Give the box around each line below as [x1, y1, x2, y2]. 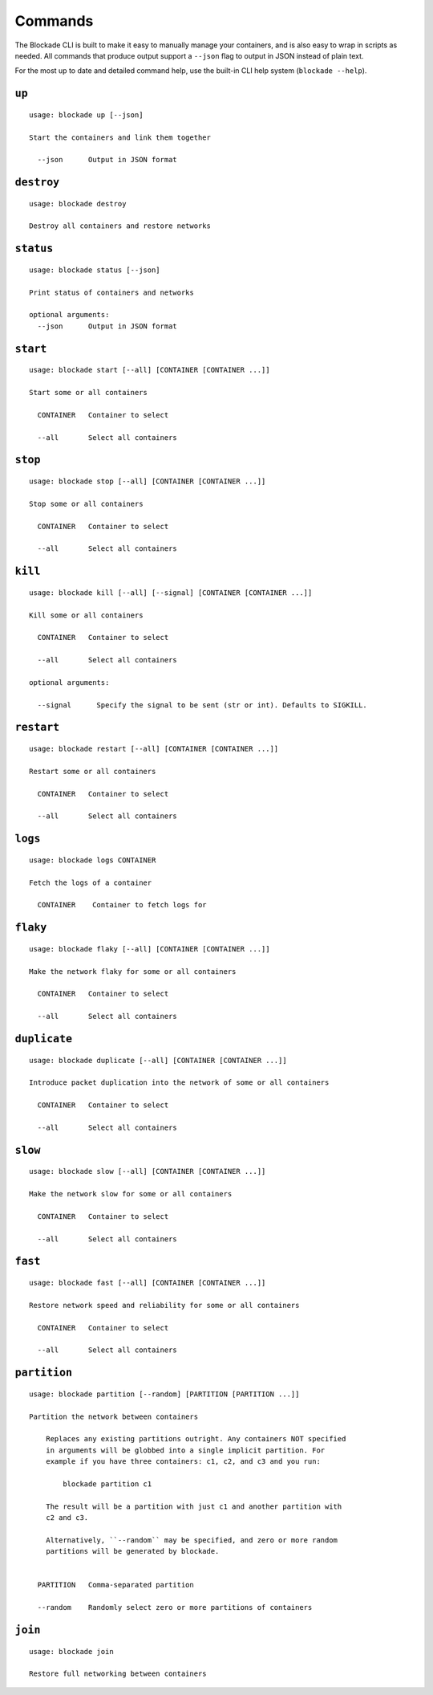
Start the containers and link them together [29, 132, 212, 142]
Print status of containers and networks [29, 287, 194, 297]
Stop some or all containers [29, 499, 144, 508]
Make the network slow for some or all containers [29, 1189, 233, 1199]
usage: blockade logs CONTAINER [29, 855, 156, 865]
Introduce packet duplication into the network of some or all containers [29, 1078, 330, 1087]
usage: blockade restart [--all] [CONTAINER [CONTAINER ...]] [29, 744, 279, 754]
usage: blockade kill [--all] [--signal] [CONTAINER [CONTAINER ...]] [29, 588, 313, 597]
